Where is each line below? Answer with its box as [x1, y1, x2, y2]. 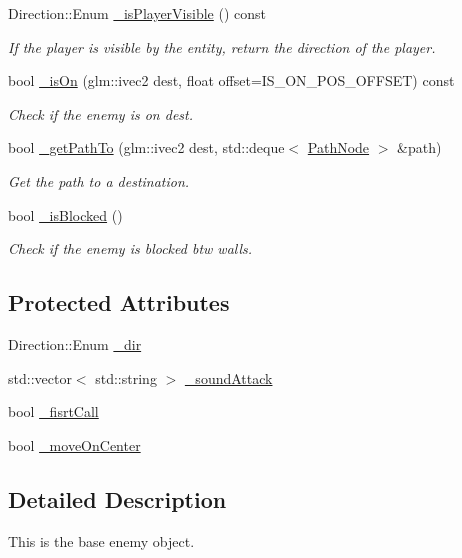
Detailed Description [8, 483, 227, 514]
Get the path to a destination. [8, 170, 190, 191]
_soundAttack [184, 367, 273, 388]
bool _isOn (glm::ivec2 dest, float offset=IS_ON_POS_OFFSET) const [8, 70, 455, 91]
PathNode [307, 137, 370, 158]
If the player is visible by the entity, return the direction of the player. [8, 36, 436, 57]
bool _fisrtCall [8, 401, 99, 422]
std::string [95, 367, 157, 388]
